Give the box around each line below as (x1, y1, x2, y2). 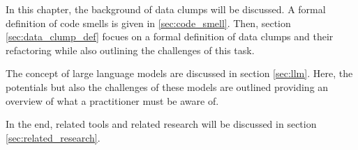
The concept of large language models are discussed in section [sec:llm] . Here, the (6, 66, 353, 81)
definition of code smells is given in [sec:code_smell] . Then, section (6, 15, 291, 30)
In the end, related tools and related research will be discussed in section (6, 117, 317, 131)
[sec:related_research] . (6, 130, 100, 144)
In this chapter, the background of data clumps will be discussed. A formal (6, 2, 326, 16)
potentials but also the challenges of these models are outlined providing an (6, 79, 329, 94)
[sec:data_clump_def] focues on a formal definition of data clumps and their (6, 29, 334, 44)
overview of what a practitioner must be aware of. (6, 93, 219, 108)
